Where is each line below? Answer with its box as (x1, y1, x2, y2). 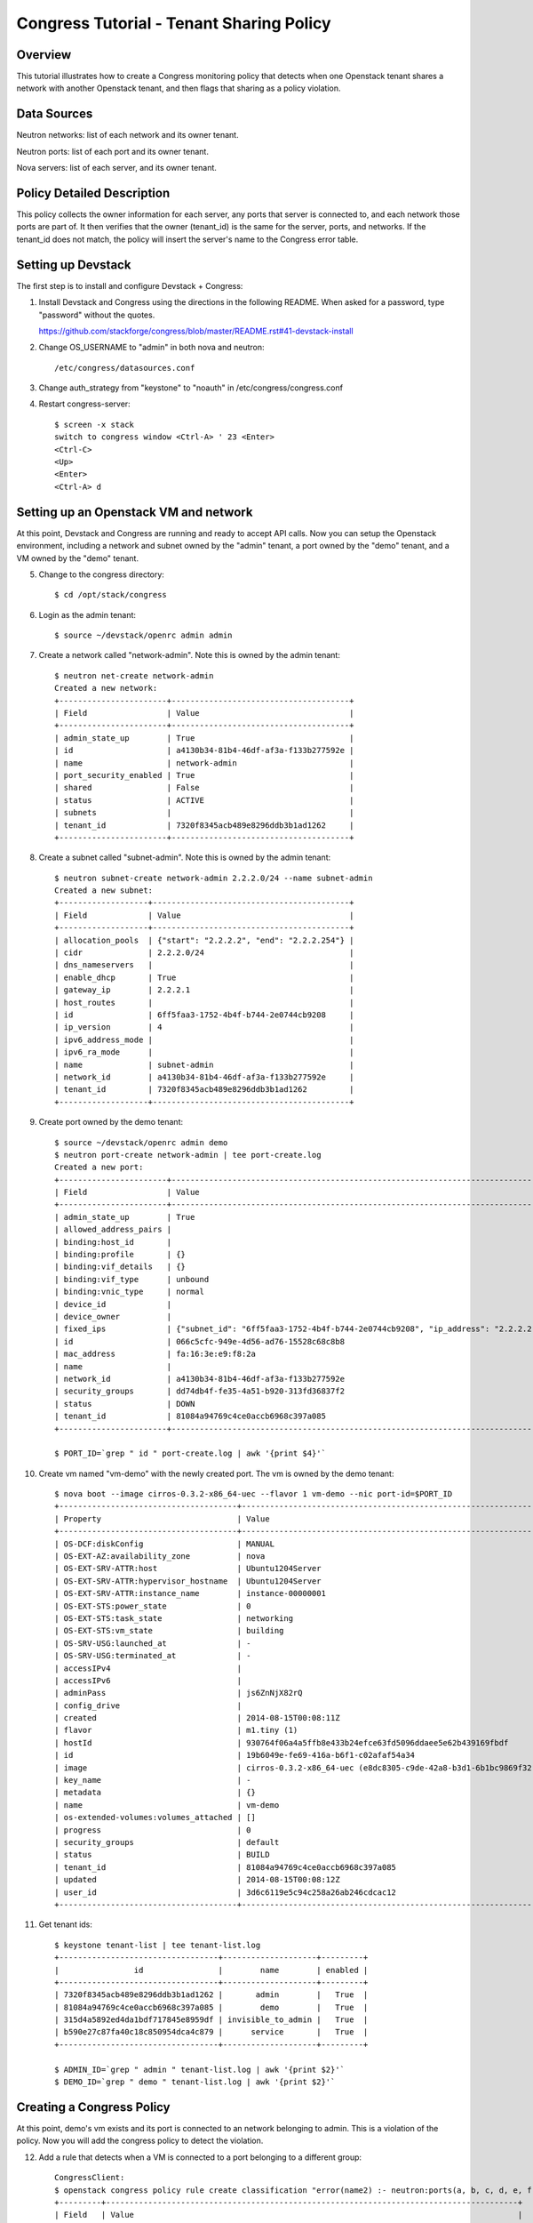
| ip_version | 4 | (54, 1023, 354, 1032)
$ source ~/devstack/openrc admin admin (54, 630, 233, 640)
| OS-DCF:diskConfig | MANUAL (54, 1538, 275, 1549)
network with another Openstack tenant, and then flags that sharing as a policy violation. (16, 83, 341, 93)
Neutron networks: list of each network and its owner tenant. (16, 130, 239, 140)
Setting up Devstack (16, 257, 131, 272)
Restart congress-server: (38, 398, 131, 409)
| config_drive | (54, 1700, 243, 1711)
